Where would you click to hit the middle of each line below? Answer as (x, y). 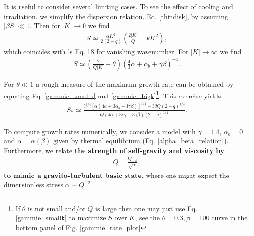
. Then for (45, 26)
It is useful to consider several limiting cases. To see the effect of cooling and (118, 6)
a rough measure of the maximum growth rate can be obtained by (135, 84)
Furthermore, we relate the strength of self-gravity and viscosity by (114, 150)
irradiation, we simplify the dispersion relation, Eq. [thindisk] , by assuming (116, 16)
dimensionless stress (34, 185)
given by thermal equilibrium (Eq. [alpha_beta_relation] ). (141, 141)
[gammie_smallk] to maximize (61, 218)
